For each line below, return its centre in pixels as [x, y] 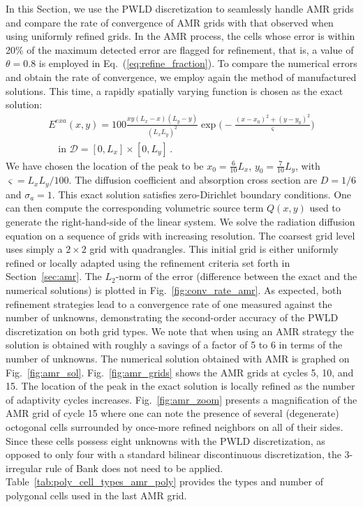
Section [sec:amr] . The [54, 276]
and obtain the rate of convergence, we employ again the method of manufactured [181, 76]
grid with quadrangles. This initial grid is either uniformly [214, 249]
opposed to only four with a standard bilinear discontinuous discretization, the [173, 454]
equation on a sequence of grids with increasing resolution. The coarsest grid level [180, 235]
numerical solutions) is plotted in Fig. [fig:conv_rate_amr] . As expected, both [174, 289]
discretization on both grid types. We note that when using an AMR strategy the [180, 331]
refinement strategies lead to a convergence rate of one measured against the [169, 303]
